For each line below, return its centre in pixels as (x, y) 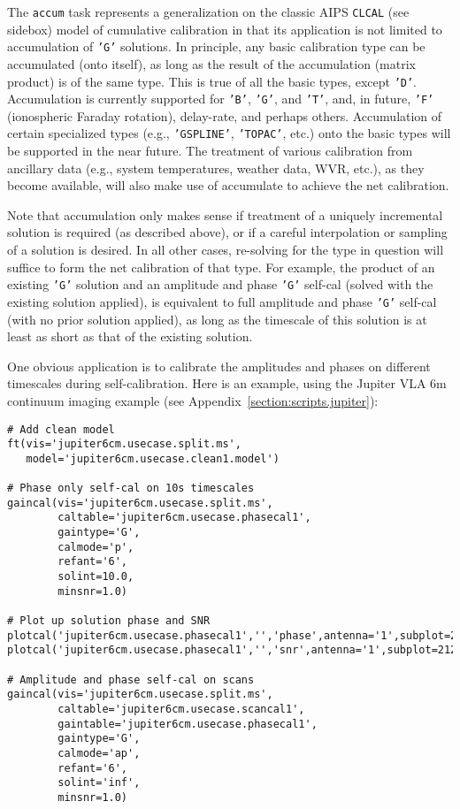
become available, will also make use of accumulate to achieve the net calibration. (228, 185)
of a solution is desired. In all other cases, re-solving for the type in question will (226, 250)
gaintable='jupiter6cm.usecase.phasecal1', (188, 724)
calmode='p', (96, 547)
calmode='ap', (99, 753)
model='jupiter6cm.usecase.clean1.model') (153, 458)
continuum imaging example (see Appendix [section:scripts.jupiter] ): (193, 400)
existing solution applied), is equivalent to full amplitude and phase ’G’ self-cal (222, 301)
